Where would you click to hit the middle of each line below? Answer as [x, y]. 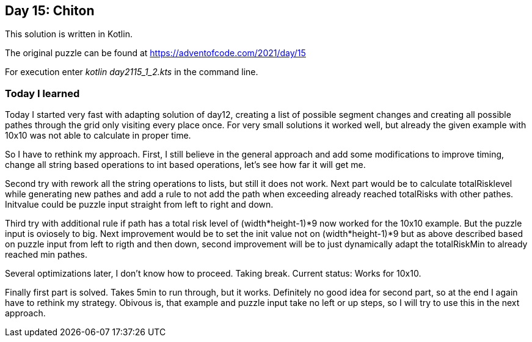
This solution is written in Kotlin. [69, 34]
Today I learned [42, 93]
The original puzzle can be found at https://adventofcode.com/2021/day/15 [155, 53]
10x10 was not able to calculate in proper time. [98, 136]
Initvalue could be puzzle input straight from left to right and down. [139, 205]
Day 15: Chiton [50, 11]
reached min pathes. [46, 255]
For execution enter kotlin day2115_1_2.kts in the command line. [132, 72]
